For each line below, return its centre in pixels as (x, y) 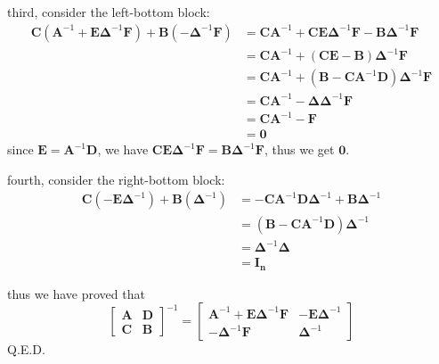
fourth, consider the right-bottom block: (116, 179)
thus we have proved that (76, 293)
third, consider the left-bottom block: (109, 12)
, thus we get (299, 149)
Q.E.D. (26, 349)
